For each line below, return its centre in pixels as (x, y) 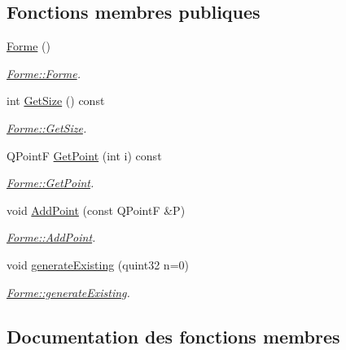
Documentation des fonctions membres (173, 336)
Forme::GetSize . (47, 127)
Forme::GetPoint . (50, 183)
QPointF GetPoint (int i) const (84, 155)
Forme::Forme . (44, 73)
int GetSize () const (56, 101)
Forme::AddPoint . (51, 237)
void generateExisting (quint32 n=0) (98, 264)
